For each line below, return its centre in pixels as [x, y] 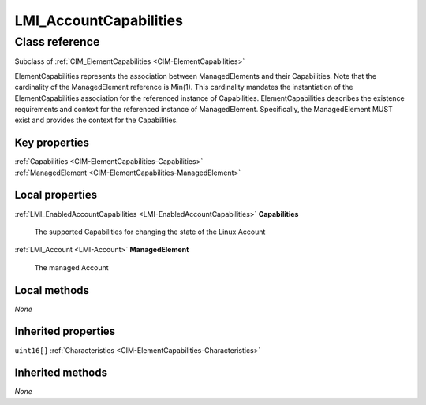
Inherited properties [65, 331]
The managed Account [72, 267]
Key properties [52, 143]
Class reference [57, 42]
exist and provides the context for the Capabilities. [97, 120]
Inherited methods [61, 373]
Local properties [56, 195]
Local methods [52, 290]
